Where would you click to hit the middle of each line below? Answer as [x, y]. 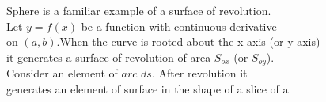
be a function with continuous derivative [179, 26]
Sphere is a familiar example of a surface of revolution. [139, 10]
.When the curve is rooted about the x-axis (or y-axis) [188, 42]
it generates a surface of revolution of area [109, 57]
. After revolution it [199, 73]
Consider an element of [62, 73]
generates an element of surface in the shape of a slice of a [148, 88]
